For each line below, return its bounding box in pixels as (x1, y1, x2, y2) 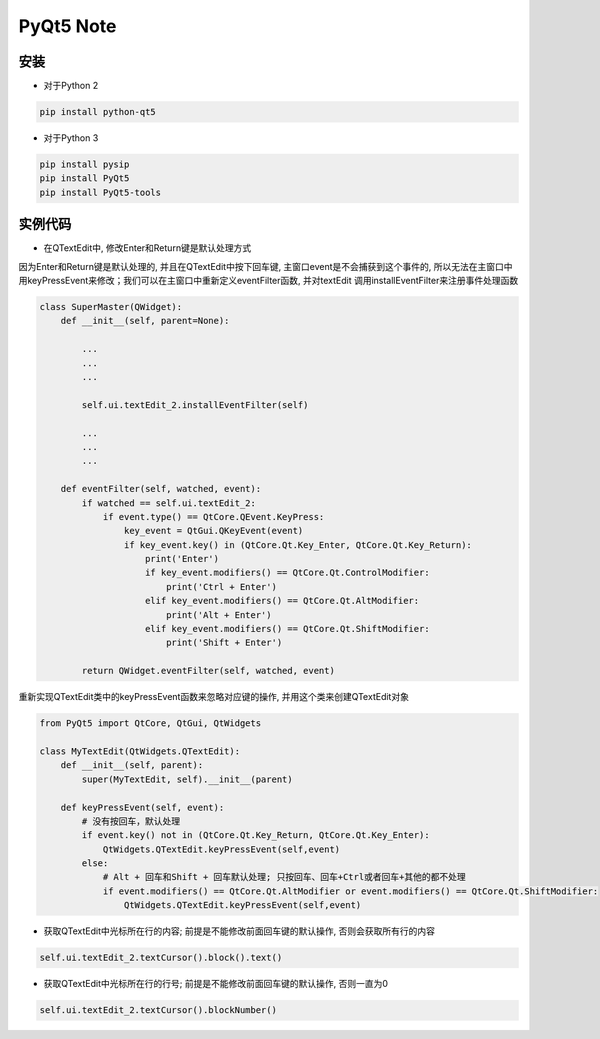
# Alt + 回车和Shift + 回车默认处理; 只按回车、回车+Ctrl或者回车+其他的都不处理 (102, 871, 467, 883)
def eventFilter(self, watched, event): (60, 483, 262, 495)
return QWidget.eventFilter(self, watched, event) (81, 665, 335, 677)
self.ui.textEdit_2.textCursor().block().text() (39, 952, 283, 964)
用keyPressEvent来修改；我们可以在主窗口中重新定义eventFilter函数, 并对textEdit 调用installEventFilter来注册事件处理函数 (18, 275, 519, 287)
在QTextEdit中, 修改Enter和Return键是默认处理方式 (43, 242, 252, 254)
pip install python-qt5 (39, 106, 157, 118)
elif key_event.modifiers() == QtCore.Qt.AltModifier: (145, 595, 420, 607)
